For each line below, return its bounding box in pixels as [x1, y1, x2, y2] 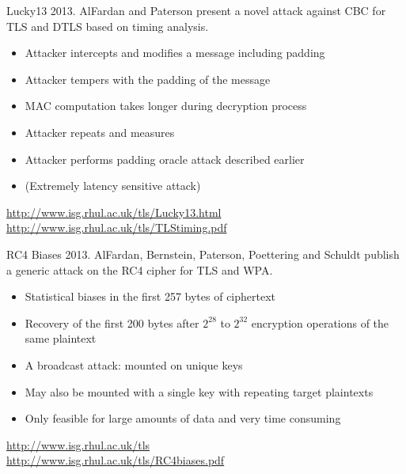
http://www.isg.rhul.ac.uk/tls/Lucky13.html [6, 203, 222, 220]
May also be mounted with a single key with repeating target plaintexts [25, 383, 374, 400]
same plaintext [25, 330, 97, 347]
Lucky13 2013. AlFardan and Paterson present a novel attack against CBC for [6, 2, 386, 18]
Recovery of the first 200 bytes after [25, 314, 199, 331]
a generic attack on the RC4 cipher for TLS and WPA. [6, 261, 273, 278]
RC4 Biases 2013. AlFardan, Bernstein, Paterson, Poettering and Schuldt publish [6, 245, 400, 262]
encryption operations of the [251, 314, 389, 331]
